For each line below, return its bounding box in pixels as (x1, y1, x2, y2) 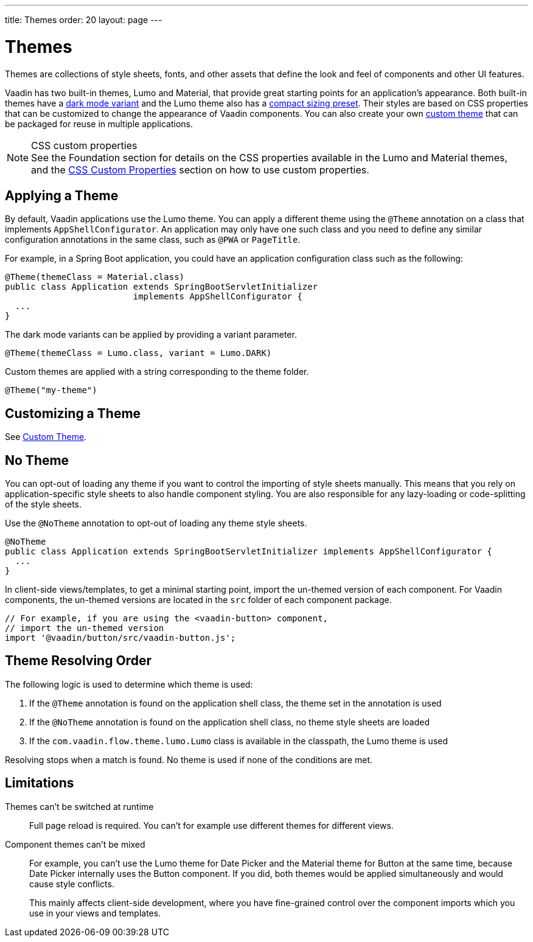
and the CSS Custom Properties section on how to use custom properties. (31, 163, 369, 176)
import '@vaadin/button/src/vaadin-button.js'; (5, 633, 236, 643)
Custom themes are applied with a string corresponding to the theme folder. (5, 366, 309, 377)
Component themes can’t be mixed (5, 839, 145, 850)
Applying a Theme (5, 187, 119, 203)
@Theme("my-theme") (5, 385, 97, 396)
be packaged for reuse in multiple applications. (5, 118, 193, 129)
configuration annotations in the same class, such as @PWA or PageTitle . (5, 234, 301, 245)
